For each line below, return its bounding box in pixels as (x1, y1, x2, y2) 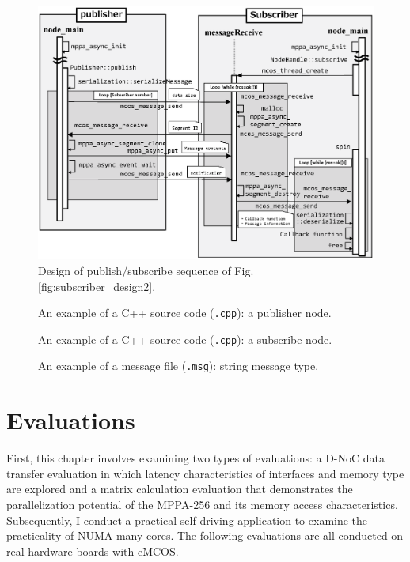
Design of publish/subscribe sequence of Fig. (38, 262, 254, 278)
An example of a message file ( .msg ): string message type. (38, 357, 319, 374)
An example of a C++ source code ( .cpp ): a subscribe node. (38, 330, 332, 347)
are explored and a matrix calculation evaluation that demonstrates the (6, 481, 353, 497)
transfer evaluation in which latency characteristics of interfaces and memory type (6, 465, 404, 481)
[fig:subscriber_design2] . (38, 277, 156, 294)
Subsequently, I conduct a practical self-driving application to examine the (6, 511, 368, 528)
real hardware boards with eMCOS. (6, 542, 179, 559)
